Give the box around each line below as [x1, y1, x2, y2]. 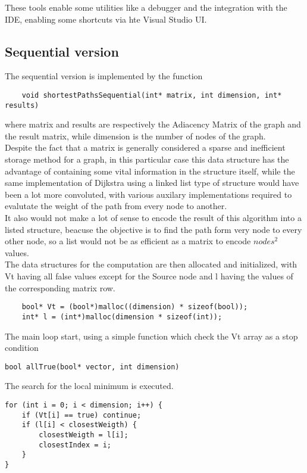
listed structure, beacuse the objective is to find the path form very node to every [5, 223, 302, 235]
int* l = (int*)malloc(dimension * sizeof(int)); [21, 312, 223, 321]
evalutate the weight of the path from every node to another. [5, 200, 227, 212]
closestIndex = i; [39, 440, 111, 449]
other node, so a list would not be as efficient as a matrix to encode [5, 235, 251, 247]
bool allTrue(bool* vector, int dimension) [5, 362, 180, 371]
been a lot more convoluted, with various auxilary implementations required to [5, 188, 292, 200]
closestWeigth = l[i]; [39, 430, 129, 439]
